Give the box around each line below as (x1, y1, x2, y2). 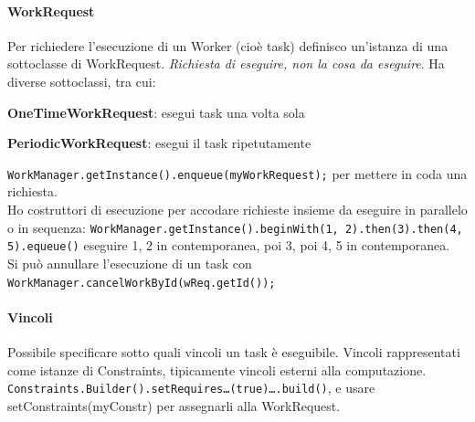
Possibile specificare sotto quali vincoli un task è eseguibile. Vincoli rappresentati (7, 342, 460, 361)
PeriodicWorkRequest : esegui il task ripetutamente (7, 133, 311, 153)
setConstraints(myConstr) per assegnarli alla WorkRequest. (7, 396, 341, 415)
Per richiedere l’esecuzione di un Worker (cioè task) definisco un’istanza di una (7, 36, 449, 55)
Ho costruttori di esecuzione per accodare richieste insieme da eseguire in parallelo (7, 200, 468, 219)
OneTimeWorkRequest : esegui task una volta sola (7, 102, 305, 121)
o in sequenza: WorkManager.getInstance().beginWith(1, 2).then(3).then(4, (7, 217, 463, 237)
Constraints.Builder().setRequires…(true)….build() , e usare (7, 378, 375, 397)
